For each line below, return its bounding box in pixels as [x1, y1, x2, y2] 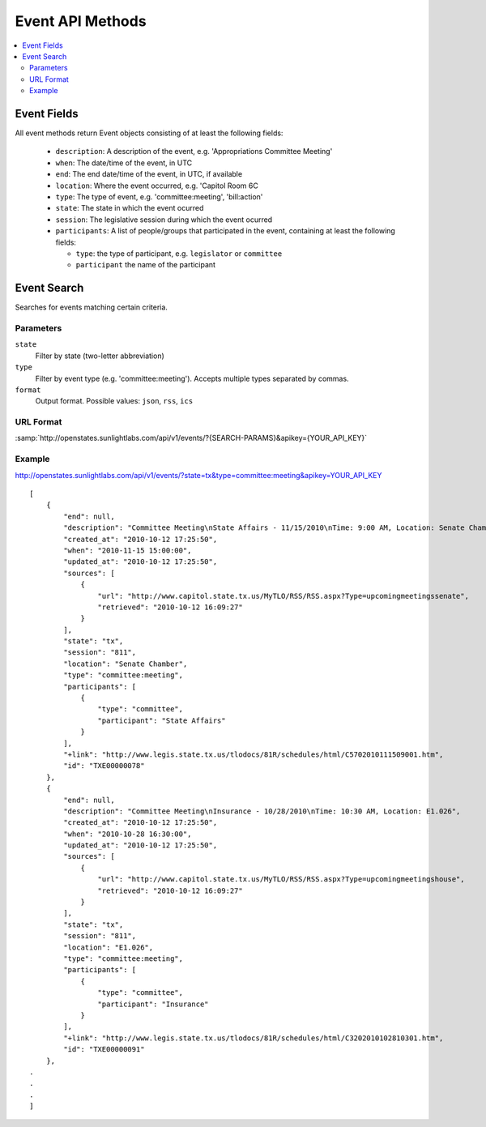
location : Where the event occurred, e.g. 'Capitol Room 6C [55, 181, 258, 190]
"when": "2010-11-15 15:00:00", [63, 545, 192, 555]
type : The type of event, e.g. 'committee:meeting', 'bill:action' [55, 191, 263, 202]
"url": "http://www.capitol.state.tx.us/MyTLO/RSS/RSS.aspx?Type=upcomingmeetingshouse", [97, 875, 465, 884]
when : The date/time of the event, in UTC [55, 158, 193, 168]
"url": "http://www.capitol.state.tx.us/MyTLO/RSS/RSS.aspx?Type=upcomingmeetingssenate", [97, 591, 470, 600]
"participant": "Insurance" [97, 999, 210, 1009]
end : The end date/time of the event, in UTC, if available [55, 169, 243, 179]
